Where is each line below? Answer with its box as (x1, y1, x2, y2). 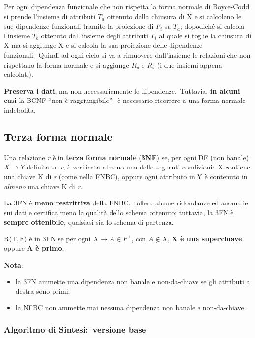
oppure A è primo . (4, 243, 64, 253)
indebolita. (4, 104, 36, 115)
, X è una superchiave (167, 233, 242, 243)
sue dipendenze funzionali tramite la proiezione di (4, 21, 154, 31)
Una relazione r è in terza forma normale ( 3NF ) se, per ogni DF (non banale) (4, 152, 249, 162)
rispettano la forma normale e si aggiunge (4, 59, 129, 69)
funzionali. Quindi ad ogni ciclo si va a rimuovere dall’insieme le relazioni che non (4, 49, 251, 60)
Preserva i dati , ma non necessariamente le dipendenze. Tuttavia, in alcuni (4, 85, 240, 96)
